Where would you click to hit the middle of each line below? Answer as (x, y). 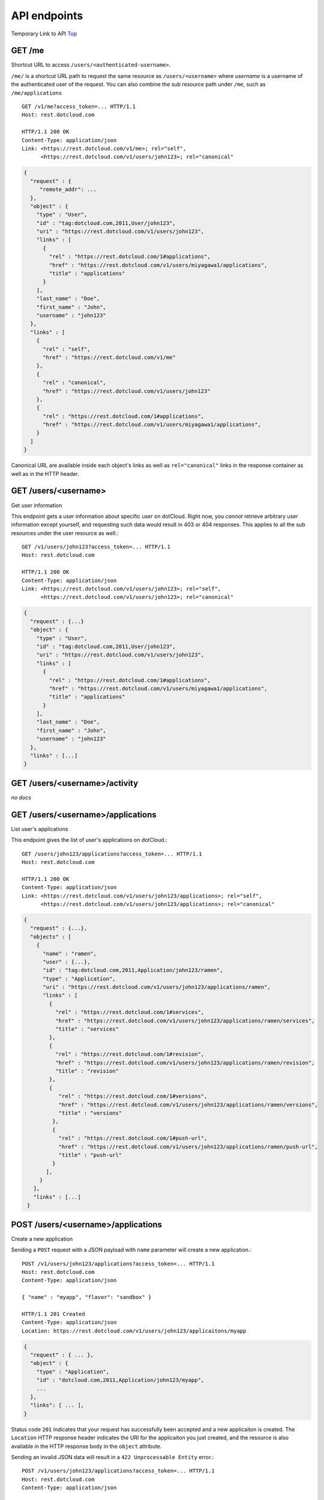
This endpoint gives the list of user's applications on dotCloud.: (89, 840)
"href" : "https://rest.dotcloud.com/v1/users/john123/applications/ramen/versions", (188, 1105)
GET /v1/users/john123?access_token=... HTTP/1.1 (96, 547)
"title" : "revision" (87, 1071)
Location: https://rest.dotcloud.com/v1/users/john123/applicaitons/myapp (134, 1331)
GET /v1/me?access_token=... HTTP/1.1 (79, 107)
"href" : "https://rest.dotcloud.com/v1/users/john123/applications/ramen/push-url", (188, 1147)
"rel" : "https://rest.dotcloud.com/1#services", (130, 1012)
